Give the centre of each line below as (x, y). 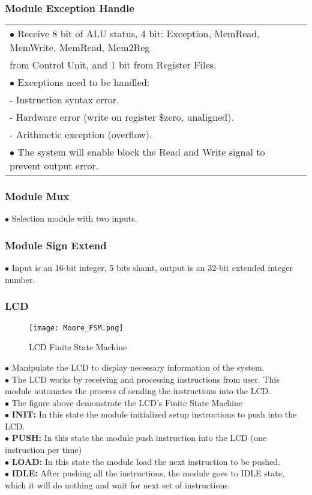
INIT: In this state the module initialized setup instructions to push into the (154, 414)
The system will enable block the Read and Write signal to (141, 152)
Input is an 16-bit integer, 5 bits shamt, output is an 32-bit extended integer (152, 268)
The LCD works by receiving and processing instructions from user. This (145, 379)
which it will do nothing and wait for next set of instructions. (118, 484)
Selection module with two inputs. (74, 218)
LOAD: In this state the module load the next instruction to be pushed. (146, 461)
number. (20, 279)
